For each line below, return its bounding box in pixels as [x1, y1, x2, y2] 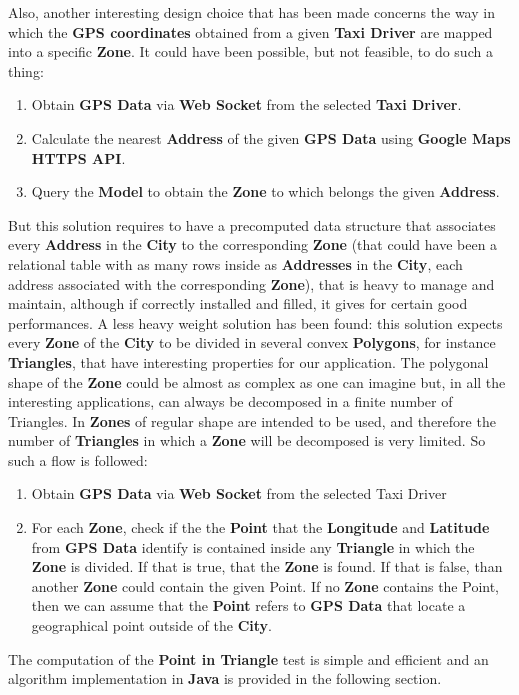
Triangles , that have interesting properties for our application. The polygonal [8, 351, 489, 372]
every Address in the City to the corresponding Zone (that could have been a [8, 234, 498, 255]
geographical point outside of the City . [31, 615, 272, 636]
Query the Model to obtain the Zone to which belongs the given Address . [31, 181, 500, 202]
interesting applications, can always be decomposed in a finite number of [8, 391, 453, 412]
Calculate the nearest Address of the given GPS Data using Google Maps [31, 127, 511, 148]
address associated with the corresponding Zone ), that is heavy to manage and [8, 273, 495, 294]
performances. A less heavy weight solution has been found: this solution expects [8, 312, 503, 333]
